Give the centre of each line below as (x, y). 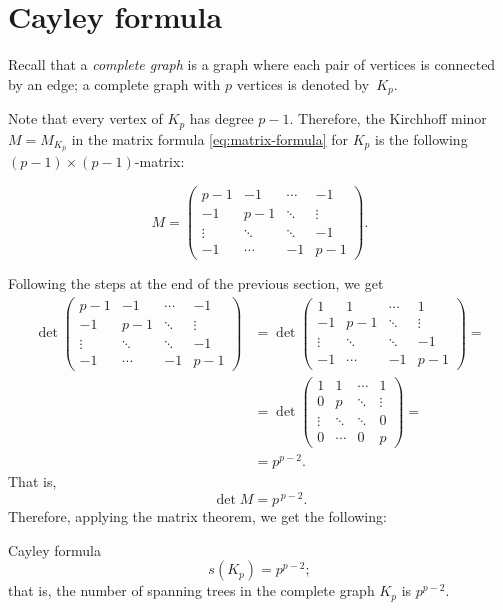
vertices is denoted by (303, 83)
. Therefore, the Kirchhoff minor (388, 118)
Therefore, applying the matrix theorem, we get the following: (197, 516)
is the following (421, 138)
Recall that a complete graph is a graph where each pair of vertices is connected (252, 64)
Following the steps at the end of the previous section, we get (196, 283)
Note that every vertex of (85, 118)
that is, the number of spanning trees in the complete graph (191, 590)
